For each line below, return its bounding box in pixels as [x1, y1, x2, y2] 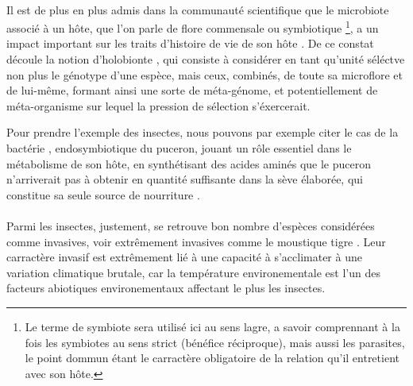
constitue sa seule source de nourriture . [6, 186, 200, 203]
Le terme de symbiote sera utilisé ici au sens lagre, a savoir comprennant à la [25, 318, 400, 334]
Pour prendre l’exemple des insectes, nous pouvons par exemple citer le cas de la [6, 124, 399, 141]
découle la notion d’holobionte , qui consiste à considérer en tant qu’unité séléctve [6, 51, 405, 68]
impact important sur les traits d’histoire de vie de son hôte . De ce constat [6, 35, 374, 52]
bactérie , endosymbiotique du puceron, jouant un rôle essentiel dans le [6, 140, 352, 156]
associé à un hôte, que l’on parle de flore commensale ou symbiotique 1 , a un [6, 17, 379, 36]
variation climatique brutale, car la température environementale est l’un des [6, 264, 380, 280]
